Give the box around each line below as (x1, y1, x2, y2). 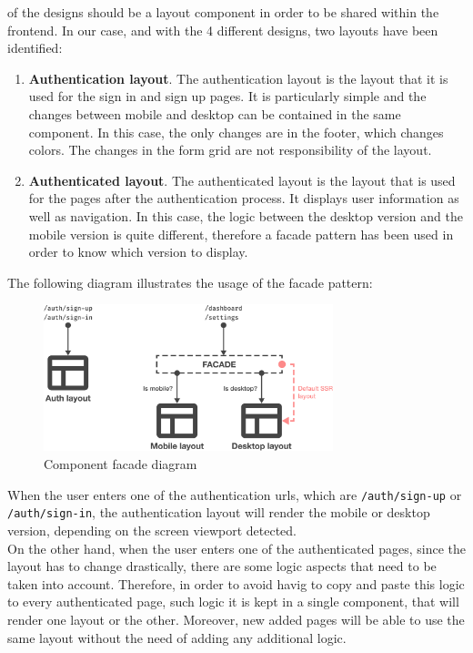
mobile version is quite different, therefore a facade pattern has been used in (28, 224, 454, 243)
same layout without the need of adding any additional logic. (7, 627, 347, 647)
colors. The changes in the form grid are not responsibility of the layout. (28, 140, 432, 159)
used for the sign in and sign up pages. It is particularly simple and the (28, 87, 427, 106)
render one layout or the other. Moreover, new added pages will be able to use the (7, 609, 465, 628)
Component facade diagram (44, 454, 197, 474)
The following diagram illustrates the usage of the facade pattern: (7, 272, 373, 291)
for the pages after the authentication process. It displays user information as (28, 189, 459, 208)
